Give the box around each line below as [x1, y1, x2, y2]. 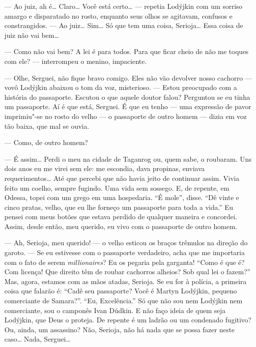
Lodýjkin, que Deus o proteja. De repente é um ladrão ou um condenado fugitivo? [4, 315, 252, 325]
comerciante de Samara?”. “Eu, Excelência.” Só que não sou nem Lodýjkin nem [4, 295, 243, 306]
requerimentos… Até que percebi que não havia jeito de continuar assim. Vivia [4, 173, 239, 183]
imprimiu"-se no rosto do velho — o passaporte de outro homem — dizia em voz [4, 111, 247, 121]
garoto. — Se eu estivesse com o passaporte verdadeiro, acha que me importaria [4, 247, 245, 258]
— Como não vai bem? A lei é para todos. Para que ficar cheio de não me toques [4, 46, 249, 57]
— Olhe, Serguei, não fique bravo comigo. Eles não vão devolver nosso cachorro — [4, 72, 252, 83]
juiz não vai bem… [4, 29, 59, 40]
